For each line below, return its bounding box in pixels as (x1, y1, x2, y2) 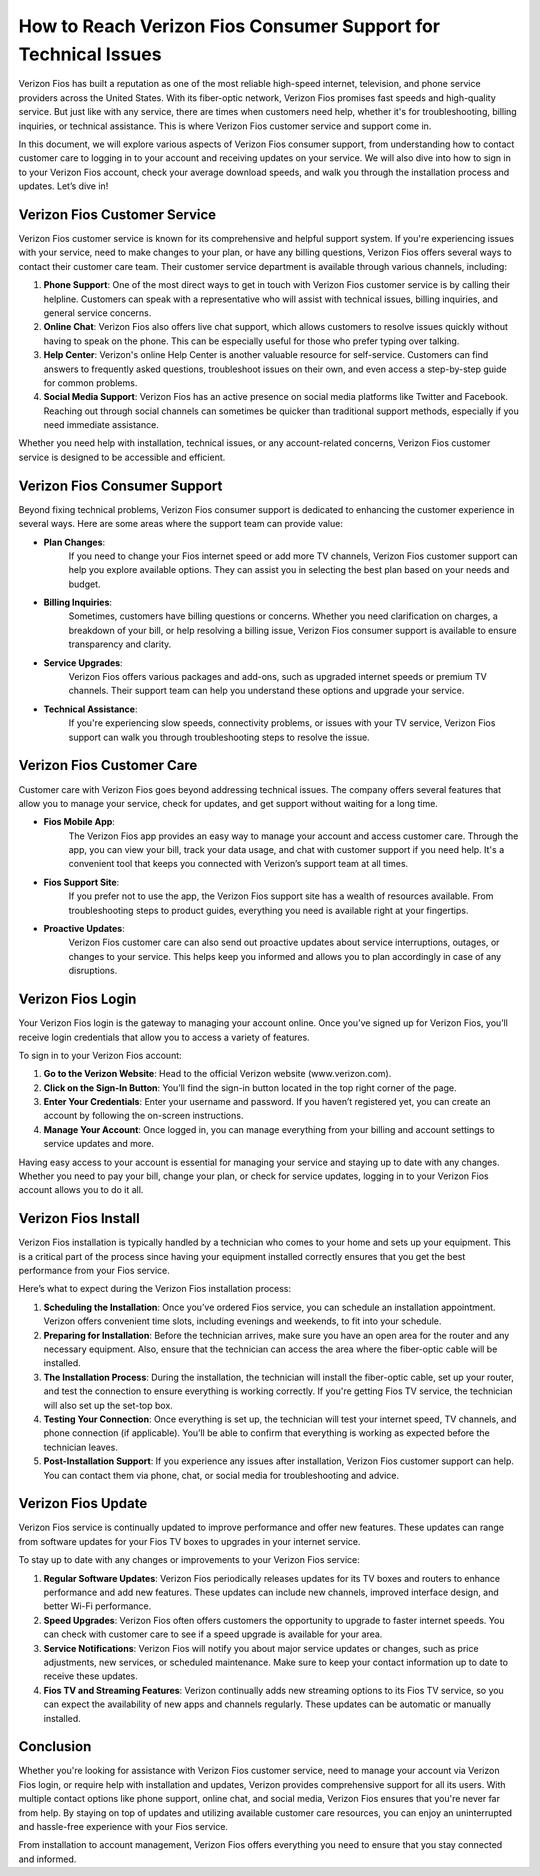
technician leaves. (43, 1441, 119, 1453)
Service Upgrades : (43, 656, 124, 669)
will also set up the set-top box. (43, 1399, 174, 1411)
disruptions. (68, 965, 118, 977)
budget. (68, 578, 101, 590)
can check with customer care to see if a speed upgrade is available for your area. (43, 1628, 383, 1640)
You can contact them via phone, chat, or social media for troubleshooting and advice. (43, 1469, 400, 1481)
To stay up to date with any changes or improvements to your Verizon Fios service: (18, 1554, 360, 1566)
